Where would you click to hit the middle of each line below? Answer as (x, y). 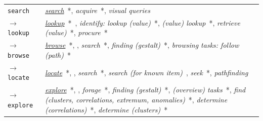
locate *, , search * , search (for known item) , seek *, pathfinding (147, 72)
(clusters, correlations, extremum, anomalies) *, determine (136, 99)
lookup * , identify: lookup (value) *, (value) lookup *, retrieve (143, 22)
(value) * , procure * (76, 32)
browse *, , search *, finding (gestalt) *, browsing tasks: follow (142, 45)
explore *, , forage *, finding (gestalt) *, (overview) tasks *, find (145, 90)
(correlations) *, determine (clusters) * (106, 109)
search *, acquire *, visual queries (98, 10)
